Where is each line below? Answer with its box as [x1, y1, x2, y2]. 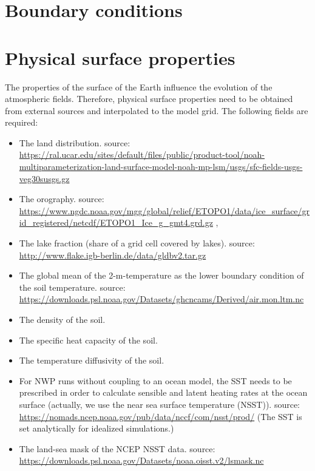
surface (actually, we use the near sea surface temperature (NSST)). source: [19, 398, 300, 410]
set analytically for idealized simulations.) [19, 422, 174, 435]
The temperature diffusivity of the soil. [19, 354, 164, 367]
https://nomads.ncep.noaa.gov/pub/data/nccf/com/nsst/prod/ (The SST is [19, 410, 302, 422]
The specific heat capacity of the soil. [19, 333, 158, 346]
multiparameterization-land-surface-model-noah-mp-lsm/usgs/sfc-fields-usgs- [19, 160, 303, 173]
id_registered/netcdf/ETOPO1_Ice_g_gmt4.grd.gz [19, 216, 213, 229]
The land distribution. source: [19, 136, 130, 149]
